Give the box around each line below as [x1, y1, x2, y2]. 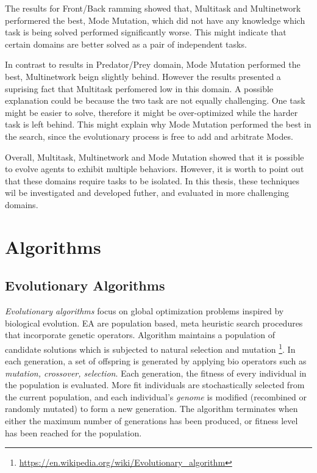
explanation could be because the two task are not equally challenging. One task [5, 94, 305, 107]
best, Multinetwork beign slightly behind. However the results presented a [5, 70, 281, 82]
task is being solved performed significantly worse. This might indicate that [5, 26, 287, 38]
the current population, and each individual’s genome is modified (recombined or [5, 390, 307, 403]
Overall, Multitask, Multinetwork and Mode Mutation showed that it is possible [5, 150, 304, 163]
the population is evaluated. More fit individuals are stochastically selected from [5, 378, 305, 391]
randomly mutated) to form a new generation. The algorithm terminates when [5, 402, 298, 415]
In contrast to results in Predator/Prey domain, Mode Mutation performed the [5, 58, 301, 71]
